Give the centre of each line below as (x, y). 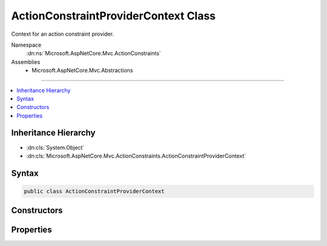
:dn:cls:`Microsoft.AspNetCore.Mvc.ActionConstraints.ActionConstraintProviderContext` (136, 156)
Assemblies (26, 62)
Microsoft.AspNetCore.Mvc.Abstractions (82, 70)
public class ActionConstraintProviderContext (94, 191)
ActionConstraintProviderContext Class (114, 16)
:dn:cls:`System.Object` (55, 147)
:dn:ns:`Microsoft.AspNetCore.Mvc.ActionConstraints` (94, 53)
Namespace (26, 45)
